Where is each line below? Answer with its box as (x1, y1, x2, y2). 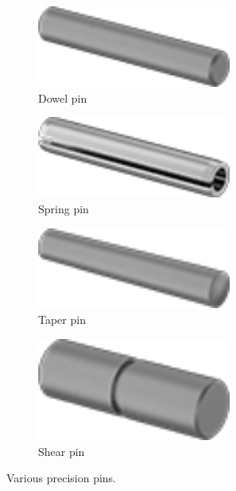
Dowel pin (38, 89, 87, 106)
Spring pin (38, 201, 89, 217)
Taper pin (38, 311, 86, 328)
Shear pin (38, 442, 85, 459)
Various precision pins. (6, 470, 116, 486)
